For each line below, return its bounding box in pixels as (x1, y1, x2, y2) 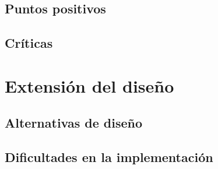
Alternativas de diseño (5, 114, 143, 132)
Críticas (5, 34, 53, 52)
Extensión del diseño (5, 73, 174, 97)
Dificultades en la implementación (5, 148, 213, 166)
